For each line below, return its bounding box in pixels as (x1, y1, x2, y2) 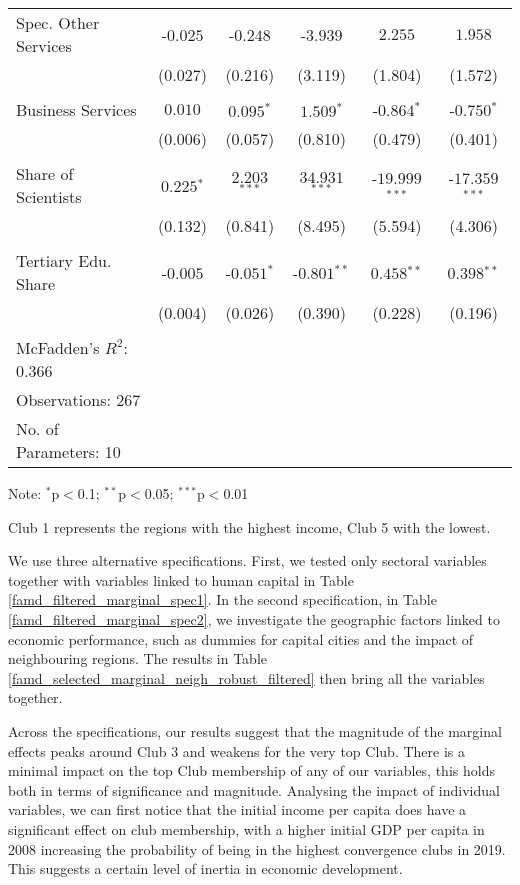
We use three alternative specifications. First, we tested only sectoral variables (8, 550, 487, 571)
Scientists (16, 185, 82, 208)
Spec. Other (16, 11, 100, 34)
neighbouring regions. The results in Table (8, 648, 267, 669)
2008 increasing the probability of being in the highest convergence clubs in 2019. (8, 838, 506, 859)
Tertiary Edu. (16, 249, 112, 272)
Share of (16, 162, 74, 185)
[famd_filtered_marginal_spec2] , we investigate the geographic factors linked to (8, 608, 500, 629)
